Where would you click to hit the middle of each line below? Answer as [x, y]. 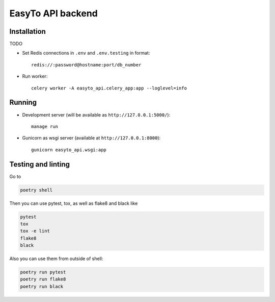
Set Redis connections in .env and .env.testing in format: [86, 53]
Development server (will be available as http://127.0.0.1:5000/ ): [96, 114]
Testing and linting [39, 164]
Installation [28, 31]
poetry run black [42, 286]
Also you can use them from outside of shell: [56, 259]
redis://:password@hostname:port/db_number [86, 65]
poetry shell [36, 190]
